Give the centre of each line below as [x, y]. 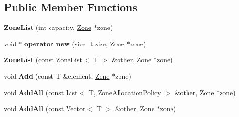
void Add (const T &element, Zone [57, 76]
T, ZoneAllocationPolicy [125, 92]
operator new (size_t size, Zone [75, 43]
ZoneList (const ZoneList [43, 60]
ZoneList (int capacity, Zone [48, 27]
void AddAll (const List [41, 92]
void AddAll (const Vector [45, 109]
